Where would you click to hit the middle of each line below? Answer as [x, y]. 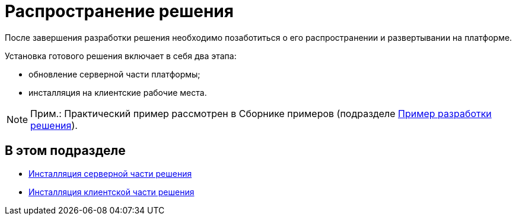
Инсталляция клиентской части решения [112, 192]
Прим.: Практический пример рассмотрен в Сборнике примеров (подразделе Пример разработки [261, 113]
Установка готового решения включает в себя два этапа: [121, 56]
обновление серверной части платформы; [114, 74]
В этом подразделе [65, 151]
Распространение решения [119, 11]
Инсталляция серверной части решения [110, 173]
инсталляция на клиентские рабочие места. [118, 92]
